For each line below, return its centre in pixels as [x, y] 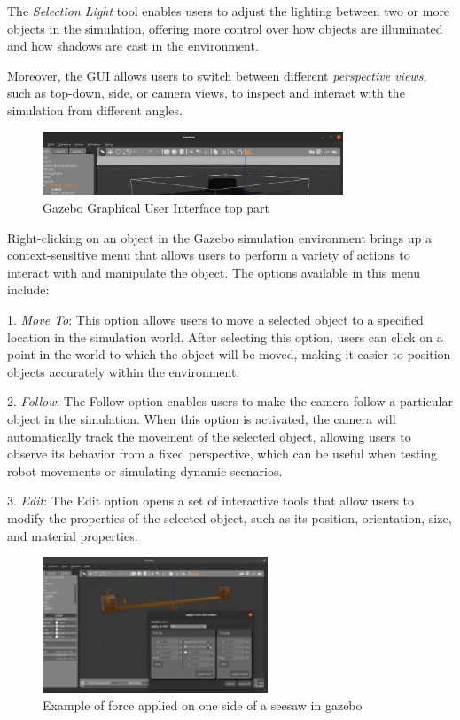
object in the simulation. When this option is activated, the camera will [202, 418]
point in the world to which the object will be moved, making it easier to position [229, 354]
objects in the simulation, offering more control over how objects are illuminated [225, 28]
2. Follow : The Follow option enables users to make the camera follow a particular [230, 401]
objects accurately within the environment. [124, 371]
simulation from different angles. [95, 110]
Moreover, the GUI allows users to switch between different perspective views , [217, 75]
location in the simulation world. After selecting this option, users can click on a [225, 337]
